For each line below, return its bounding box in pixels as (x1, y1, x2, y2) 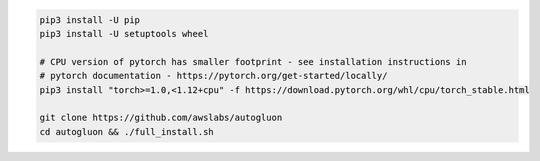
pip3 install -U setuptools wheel (39, 28, 209, 39)
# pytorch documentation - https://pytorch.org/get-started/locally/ (39, 70, 388, 82)
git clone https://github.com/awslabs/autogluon (39, 112, 283, 124)
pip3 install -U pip (39, 14, 140, 25)
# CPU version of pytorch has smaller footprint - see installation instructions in (39, 56, 467, 67)
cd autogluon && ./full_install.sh (39, 126, 214, 137)
